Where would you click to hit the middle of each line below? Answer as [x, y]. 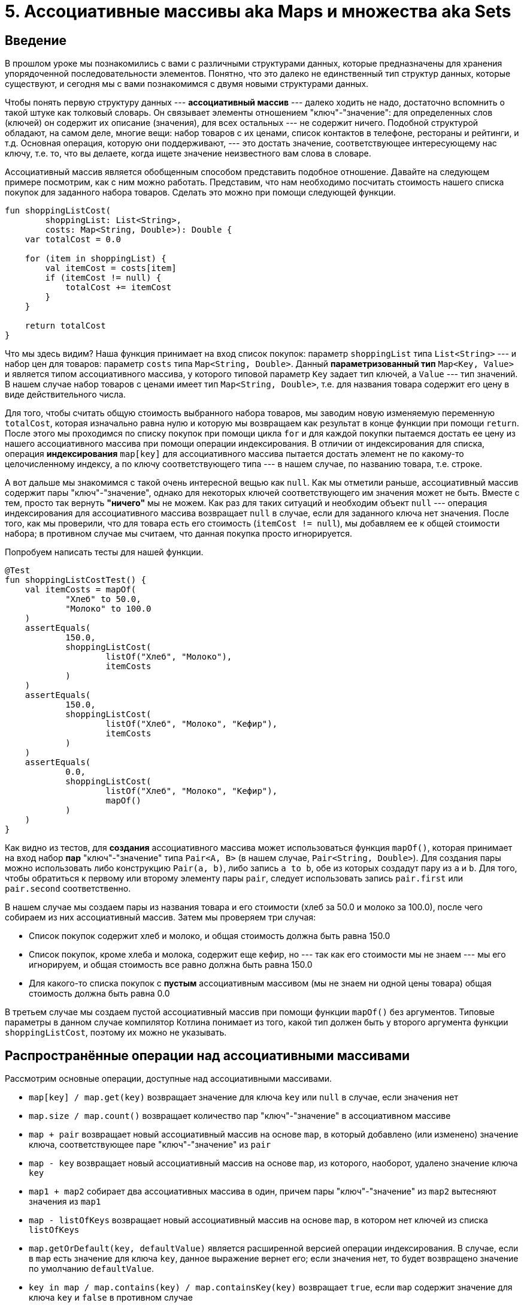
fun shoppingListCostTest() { [76, 580]
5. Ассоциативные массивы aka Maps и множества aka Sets [258, 11]
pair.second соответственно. [68, 889]
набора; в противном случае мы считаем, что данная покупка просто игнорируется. [179, 534]
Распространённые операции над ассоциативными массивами [208, 1055]
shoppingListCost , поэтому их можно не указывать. [116, 1033]
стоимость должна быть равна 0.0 [99, 994]
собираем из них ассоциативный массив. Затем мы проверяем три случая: [160, 917]
